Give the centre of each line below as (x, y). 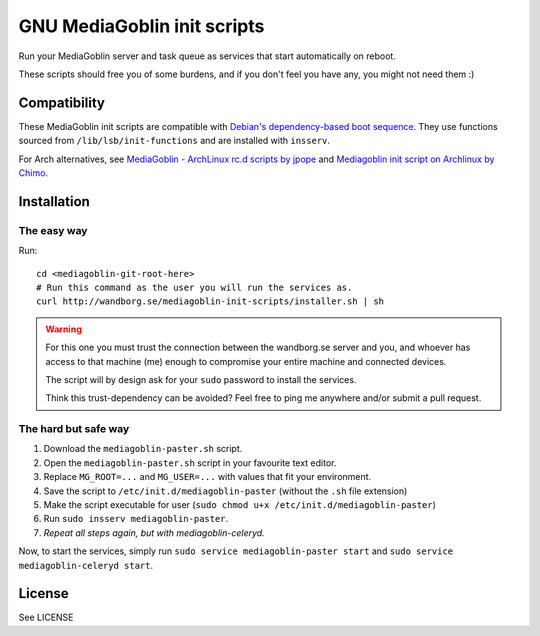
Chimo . (33, 173)
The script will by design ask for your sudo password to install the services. (201, 379)
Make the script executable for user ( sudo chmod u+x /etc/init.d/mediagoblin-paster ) (240, 504)
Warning (63, 329)
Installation (54, 201)
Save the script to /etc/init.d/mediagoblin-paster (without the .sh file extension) (225, 491)
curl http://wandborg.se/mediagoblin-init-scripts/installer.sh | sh (210, 301)
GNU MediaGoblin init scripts (141, 26)
